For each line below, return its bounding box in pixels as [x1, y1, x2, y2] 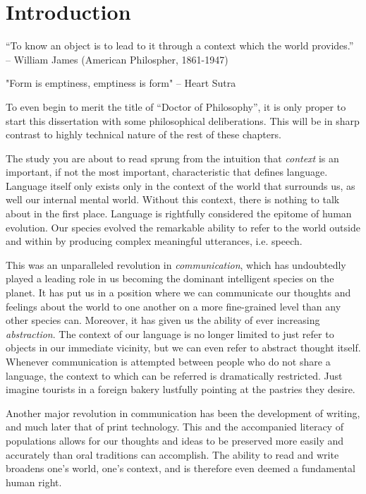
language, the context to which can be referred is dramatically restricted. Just [6, 368, 343, 382]
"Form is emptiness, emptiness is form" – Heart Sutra [6, 76, 236, 90]
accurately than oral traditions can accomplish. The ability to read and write [6, 447, 339, 462]
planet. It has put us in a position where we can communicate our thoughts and [6, 285, 351, 300]
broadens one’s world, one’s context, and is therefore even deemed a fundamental [6, 461, 355, 476]
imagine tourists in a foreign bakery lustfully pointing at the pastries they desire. [6, 382, 355, 397]
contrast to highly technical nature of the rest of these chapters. [6, 127, 281, 142]
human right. [6, 474, 62, 489]
